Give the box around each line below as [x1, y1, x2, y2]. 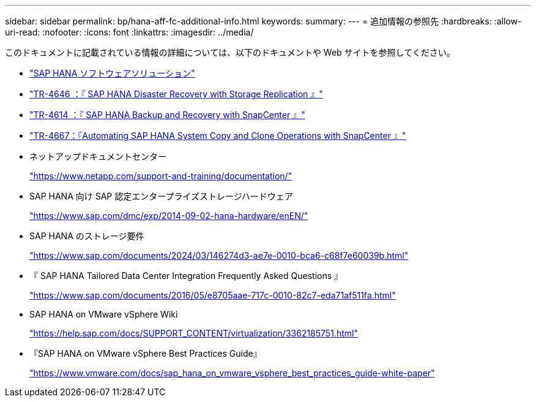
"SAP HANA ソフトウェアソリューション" [29, 68, 195, 78]
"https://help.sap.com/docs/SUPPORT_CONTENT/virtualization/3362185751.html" [29, 328, 358, 338]
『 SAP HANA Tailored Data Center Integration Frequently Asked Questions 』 [29, 270, 343, 281]
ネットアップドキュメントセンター [29, 151, 166, 162]
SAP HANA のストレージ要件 [29, 231, 144, 241]
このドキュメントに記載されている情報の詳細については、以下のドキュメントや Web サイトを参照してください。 [5, 47, 455, 58]
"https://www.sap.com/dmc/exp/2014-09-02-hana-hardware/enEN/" [29, 210, 308, 221]
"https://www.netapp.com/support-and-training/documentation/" [29, 171, 292, 181]
